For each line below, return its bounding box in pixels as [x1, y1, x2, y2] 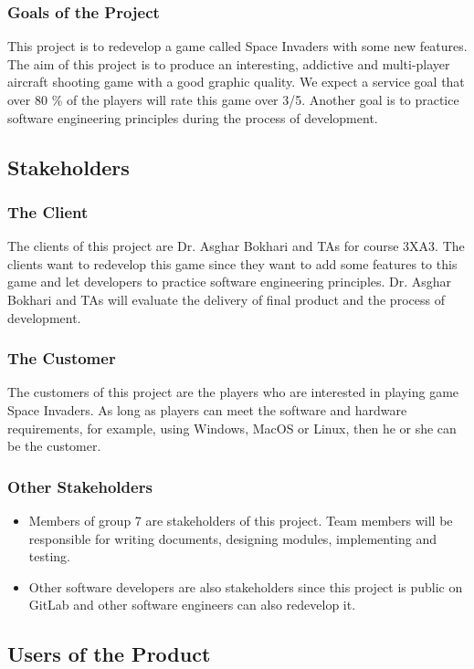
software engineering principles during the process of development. [7, 108, 378, 127]
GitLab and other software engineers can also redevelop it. [28, 595, 356, 614]
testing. [28, 547, 70, 566]
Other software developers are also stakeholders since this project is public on [28, 577, 463, 596]
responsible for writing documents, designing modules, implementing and [28, 528, 437, 548]
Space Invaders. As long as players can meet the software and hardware [7, 400, 407, 419]
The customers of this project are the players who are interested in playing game [7, 382, 459, 402]
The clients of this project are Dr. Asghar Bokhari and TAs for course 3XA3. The [7, 236, 465, 256]
